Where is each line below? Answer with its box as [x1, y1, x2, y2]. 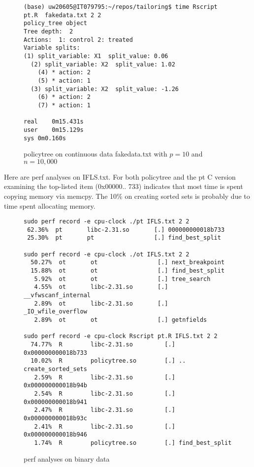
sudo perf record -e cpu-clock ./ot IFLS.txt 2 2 [24, 250, 190, 258]
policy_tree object [24, 20, 87, 27]
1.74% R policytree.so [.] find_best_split [34, 439, 232, 446]
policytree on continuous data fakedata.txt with [24, 149, 167, 159]
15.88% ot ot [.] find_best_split [31, 267, 225, 275]
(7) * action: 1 [37, 101, 91, 109]
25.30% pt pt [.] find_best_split [27, 234, 221, 242]
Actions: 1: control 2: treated [24, 36, 133, 43]
